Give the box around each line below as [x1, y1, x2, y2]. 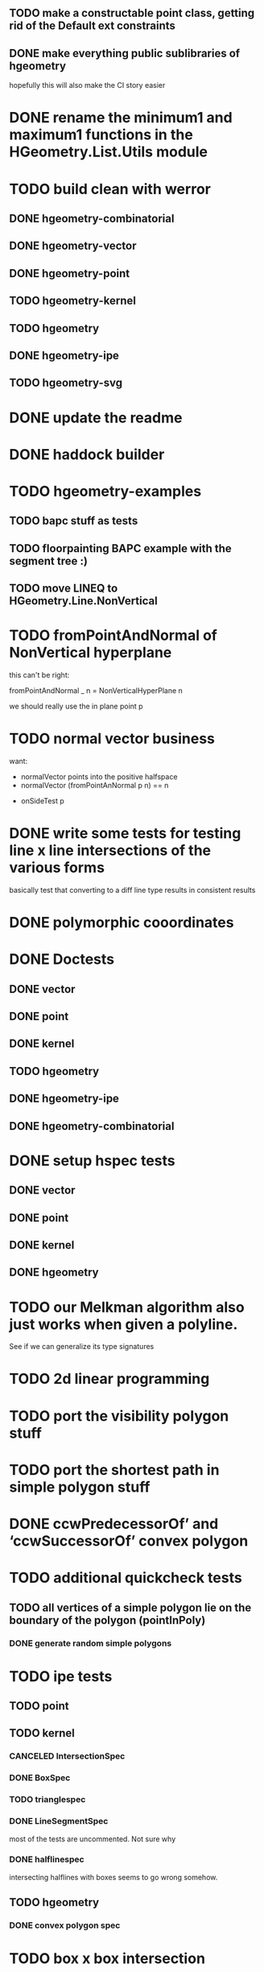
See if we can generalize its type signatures [9, 1342, 155, 1351]
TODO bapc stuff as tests [9, 514, 138, 528]
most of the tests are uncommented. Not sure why [9, 1833, 176, 1844]
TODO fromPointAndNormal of [9, 626, 218, 645]
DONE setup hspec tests [9, 1152, 175, 1169]
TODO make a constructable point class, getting [9, 6, 255, 20]
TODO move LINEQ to [9, 582, 118, 596]
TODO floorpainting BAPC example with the [9, 542, 232, 555]
